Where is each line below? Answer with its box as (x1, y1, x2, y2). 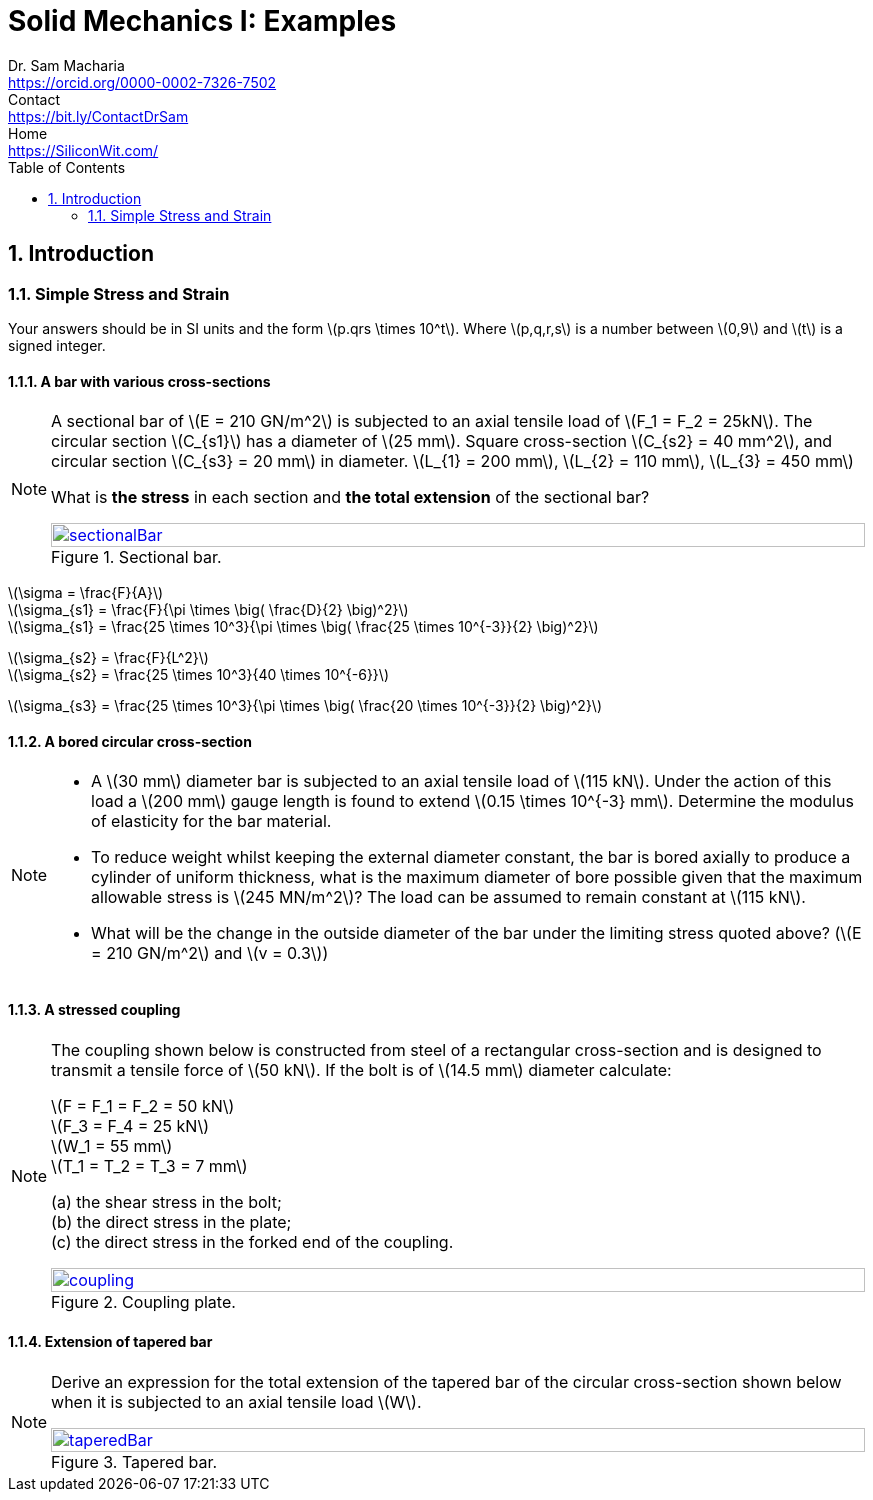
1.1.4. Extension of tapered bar (8, 1333, 213, 1351)
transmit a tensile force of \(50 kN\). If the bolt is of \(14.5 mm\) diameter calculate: (51, 1059, 672, 1080)
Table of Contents (8, 158, 126, 176)
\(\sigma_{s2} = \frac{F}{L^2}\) (8, 649, 209, 667)
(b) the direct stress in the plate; (51, 1211, 292, 1232)
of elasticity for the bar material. (91, 811, 332, 832)
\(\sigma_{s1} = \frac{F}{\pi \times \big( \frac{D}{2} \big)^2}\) (8, 601, 409, 619)
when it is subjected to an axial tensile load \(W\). (51, 1391, 422, 1412)
